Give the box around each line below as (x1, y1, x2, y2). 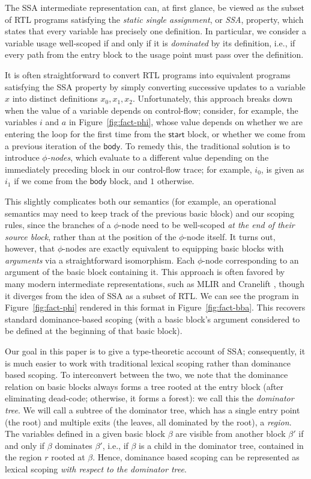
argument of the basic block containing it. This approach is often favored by (5, 265, 285, 278)
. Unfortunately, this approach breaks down (133, 92, 292, 105)
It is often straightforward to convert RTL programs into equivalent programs (5, 68, 291, 81)
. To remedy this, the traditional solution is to (120, 139, 290, 152)
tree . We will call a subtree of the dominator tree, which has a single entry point (5, 404, 300, 416)
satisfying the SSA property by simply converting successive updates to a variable (5, 80, 306, 93)
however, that (5, 242, 55, 255)
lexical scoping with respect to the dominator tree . (5, 462, 187, 475)
